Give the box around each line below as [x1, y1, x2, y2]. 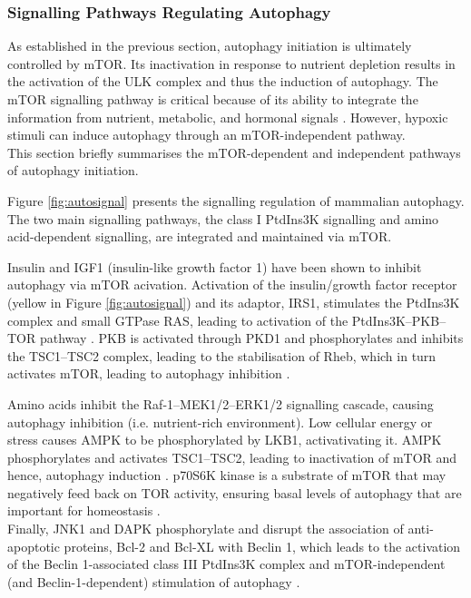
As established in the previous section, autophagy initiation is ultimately [7, 36, 412, 55]
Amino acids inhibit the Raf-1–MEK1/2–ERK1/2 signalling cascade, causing [7, 394, 434, 413]
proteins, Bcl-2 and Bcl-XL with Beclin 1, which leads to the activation [64, 536, 461, 555]
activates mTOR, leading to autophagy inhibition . [7, 364, 290, 383]
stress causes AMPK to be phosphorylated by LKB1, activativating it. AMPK [7, 430, 442, 449]
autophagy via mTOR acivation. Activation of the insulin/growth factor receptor [7, 275, 457, 294]
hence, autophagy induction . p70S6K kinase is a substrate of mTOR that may [7, 466, 446, 485]
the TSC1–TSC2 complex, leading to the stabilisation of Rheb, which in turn [7, 346, 437, 365]
